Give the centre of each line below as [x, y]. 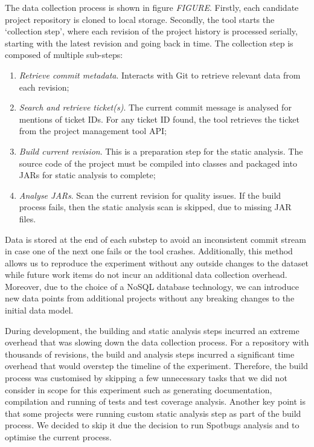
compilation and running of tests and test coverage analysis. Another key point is [155, 401]
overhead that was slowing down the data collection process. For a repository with [157, 342]
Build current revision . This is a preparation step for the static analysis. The [161, 151]
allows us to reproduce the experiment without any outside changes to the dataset [157, 262]
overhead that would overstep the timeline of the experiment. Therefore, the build [156, 366]
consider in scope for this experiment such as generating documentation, [139, 389]
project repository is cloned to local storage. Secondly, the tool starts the [140, 19]
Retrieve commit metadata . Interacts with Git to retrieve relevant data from [160, 75]
